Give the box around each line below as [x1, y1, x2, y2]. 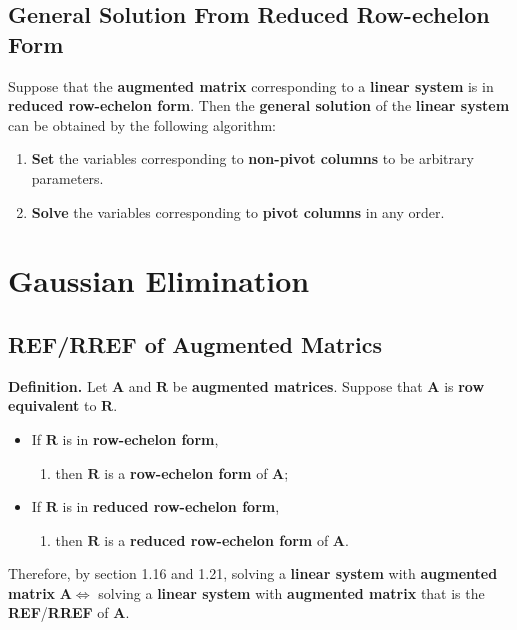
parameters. [31, 167, 104, 188]
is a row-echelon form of [104, 462, 268, 483]
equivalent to [8, 395, 97, 416]
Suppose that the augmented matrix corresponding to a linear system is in [8, 75, 494, 96]
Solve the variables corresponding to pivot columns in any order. [31, 201, 445, 222]
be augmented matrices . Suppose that [172, 375, 423, 396]
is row [444, 375, 485, 396]
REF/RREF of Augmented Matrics [8, 328, 383, 359]
